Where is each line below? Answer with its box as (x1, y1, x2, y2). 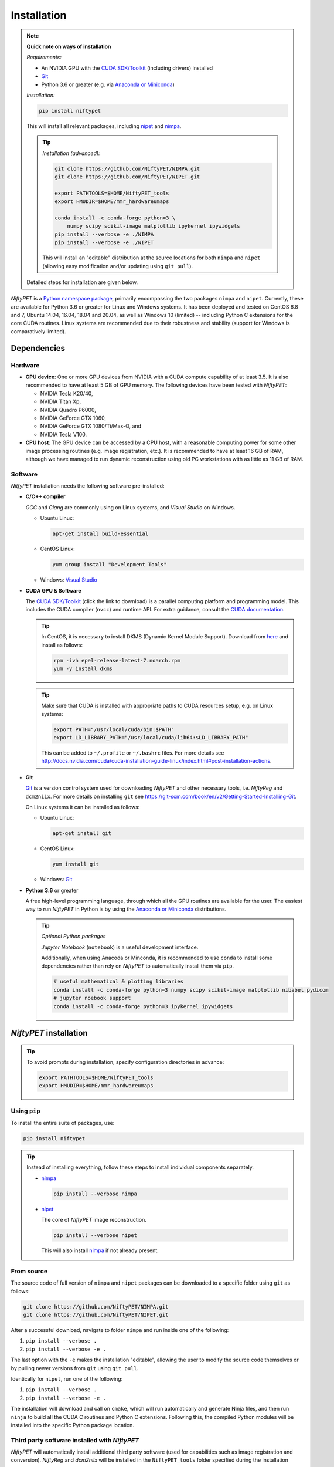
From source (11, 1267, 48, 1275)
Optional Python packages (41, 933, 106, 940)
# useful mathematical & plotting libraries (53, 978, 184, 985)
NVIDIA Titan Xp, (40, 398, 81, 405)
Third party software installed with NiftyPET (11, 1436, 139, 1444)
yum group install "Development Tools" (52, 561, 167, 568)
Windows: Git (40, 876, 73, 883)
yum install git (52, 861, 100, 868)
